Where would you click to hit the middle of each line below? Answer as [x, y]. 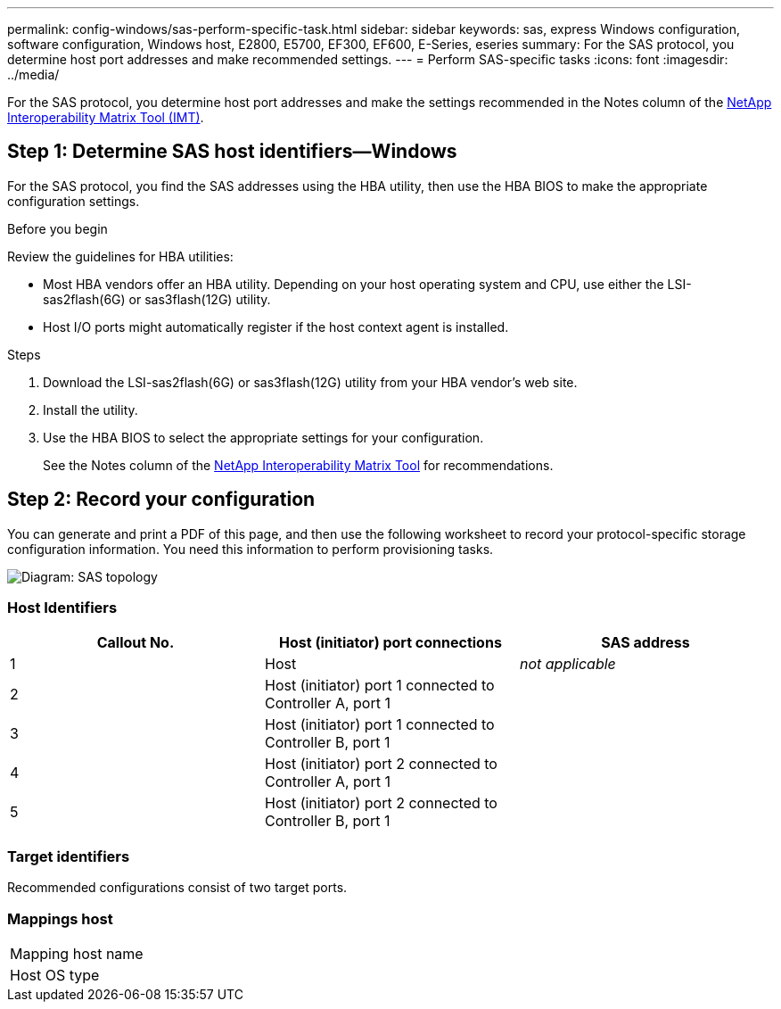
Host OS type [55, 975]
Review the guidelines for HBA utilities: [120, 256]
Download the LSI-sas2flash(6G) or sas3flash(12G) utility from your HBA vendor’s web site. [310, 382]
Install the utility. [90, 409]
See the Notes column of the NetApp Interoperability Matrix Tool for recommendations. [298, 465]
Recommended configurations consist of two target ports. [177, 888]
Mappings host [60, 918]
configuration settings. [74, 201]
